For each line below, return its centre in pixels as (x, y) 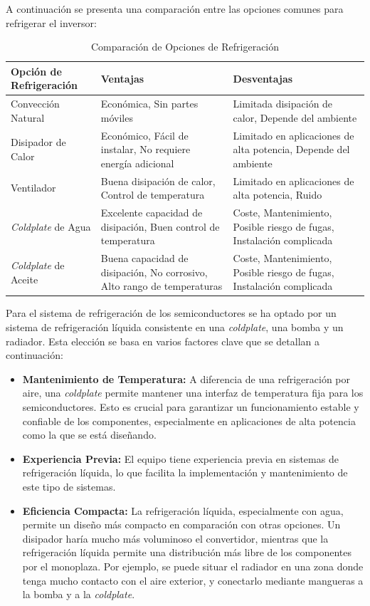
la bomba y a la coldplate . (79, 594)
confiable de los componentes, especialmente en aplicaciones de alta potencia (189, 420)
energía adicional (137, 163)
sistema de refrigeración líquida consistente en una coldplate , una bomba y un (175, 327)
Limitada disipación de (283, 104)
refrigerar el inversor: (51, 22)
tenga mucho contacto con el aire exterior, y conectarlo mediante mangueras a (193, 580)
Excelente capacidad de (152, 213)
